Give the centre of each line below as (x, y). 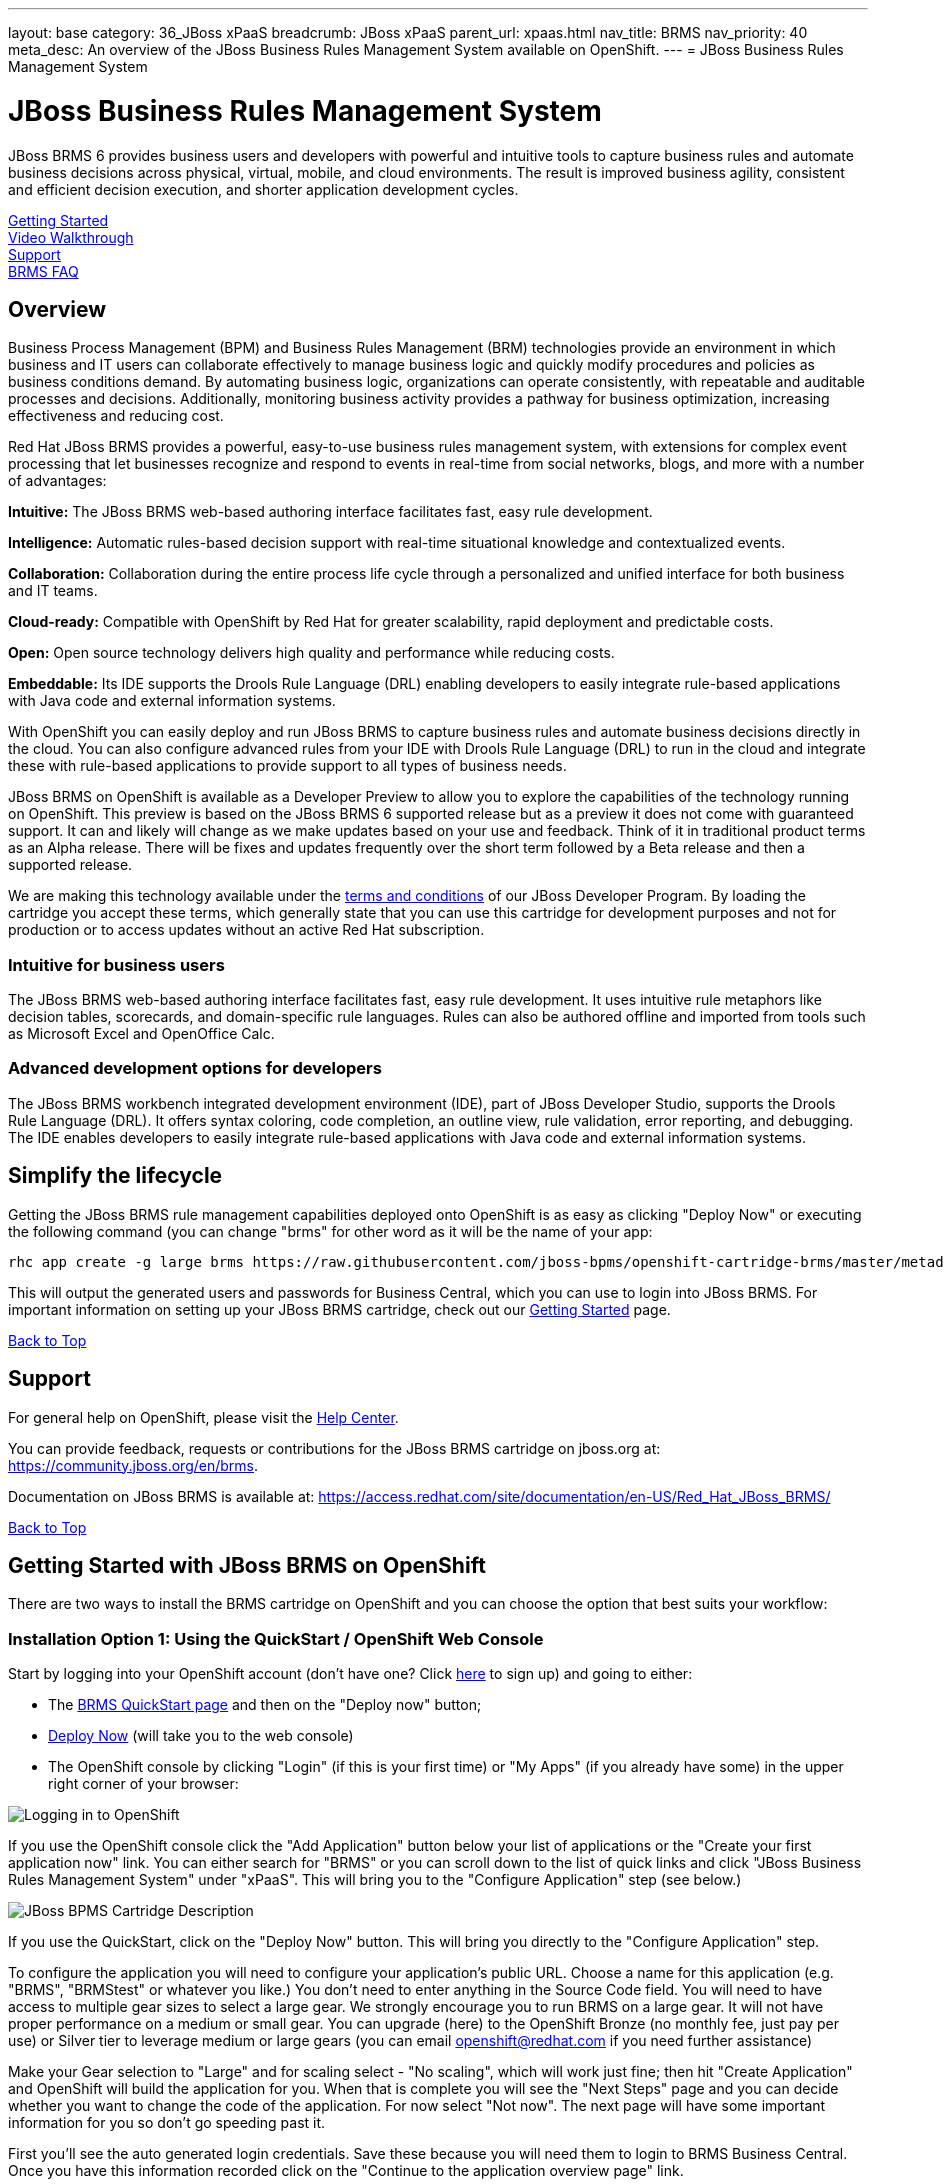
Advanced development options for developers (195, 1068)
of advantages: (57, 481)
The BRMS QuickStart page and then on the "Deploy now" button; (265, 1705)
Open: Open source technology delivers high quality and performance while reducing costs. (311, 653)
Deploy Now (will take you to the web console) (201, 1736)
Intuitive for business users (116, 964)
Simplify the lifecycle (115, 1176)
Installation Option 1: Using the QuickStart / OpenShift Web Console (276, 1638)
